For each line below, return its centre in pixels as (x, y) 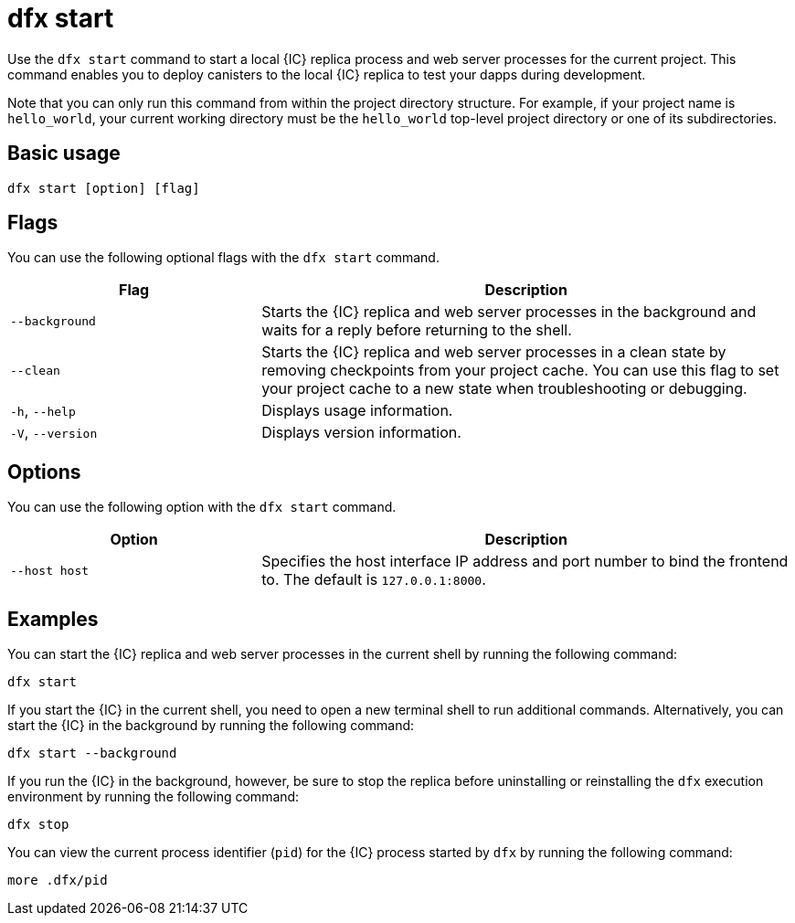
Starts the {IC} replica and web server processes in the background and (509, 312)
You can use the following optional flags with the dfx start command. (223, 258)
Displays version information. (361, 433)
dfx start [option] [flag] (104, 188)
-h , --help (43, 411)
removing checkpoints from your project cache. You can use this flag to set (520, 371)
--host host (50, 570)
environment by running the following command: (154, 797)
